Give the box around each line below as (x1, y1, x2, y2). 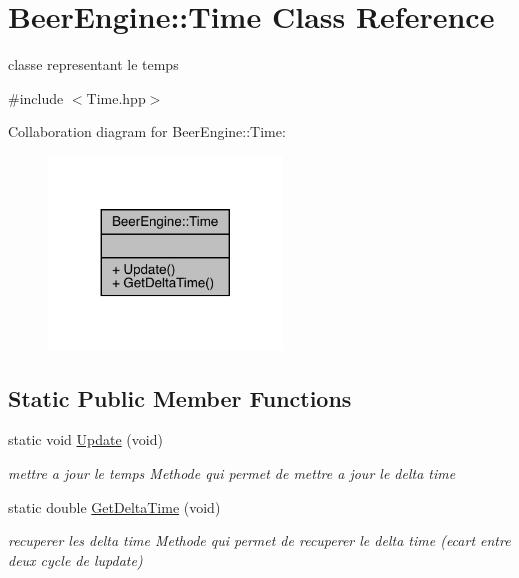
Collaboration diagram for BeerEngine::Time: (8, 121, 286, 142)
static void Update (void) (8, 429, 163, 450)
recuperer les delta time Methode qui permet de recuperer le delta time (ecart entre (8, 530, 511, 551)
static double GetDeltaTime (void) (8, 496, 221, 517)
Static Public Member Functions (8, 382, 352, 413)
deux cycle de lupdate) (8, 549, 143, 570)
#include (8, 87, 64, 108)
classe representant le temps (8, 54, 179, 75)
